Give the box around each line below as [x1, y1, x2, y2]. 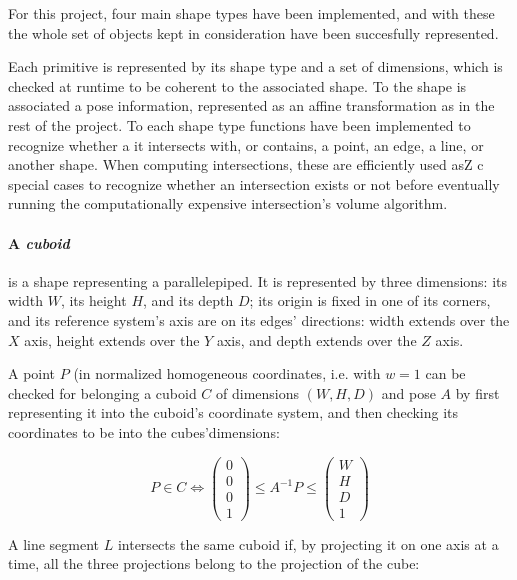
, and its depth [143, 290, 234, 311]
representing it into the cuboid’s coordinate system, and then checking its [8, 402, 459, 423]
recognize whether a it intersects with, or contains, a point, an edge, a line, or [8, 134, 484, 155]
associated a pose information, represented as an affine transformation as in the [8, 95, 495, 116]
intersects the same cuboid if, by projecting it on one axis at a [117, 533, 499, 554]
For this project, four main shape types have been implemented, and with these [8, 3, 495, 23]
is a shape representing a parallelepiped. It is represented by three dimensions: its [8, 270, 507, 291]
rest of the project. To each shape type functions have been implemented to [8, 114, 471, 135]
